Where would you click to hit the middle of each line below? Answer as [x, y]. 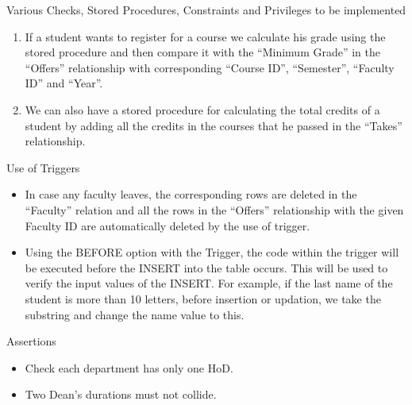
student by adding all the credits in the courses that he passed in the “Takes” [214, 125]
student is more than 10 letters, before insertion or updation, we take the [203, 298]
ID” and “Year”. [64, 83]
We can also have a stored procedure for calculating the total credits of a [202, 109]
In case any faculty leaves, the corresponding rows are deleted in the [191, 194]
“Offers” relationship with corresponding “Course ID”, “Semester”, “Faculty [210, 67]
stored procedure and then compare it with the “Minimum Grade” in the [203, 52]
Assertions [31, 341]
